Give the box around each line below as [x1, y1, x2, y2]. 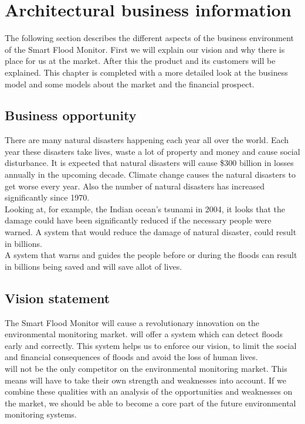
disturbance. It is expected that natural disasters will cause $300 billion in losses [5, 157, 294, 169]
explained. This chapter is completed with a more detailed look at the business [5, 66, 288, 78]
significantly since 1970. [5, 191, 90, 203]
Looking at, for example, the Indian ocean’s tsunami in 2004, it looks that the [5, 202, 286, 215]
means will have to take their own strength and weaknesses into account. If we [5, 374, 286, 386]
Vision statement [5, 289, 110, 307]
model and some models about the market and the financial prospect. [5, 77, 255, 90]
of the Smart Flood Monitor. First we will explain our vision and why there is [5, 43, 285, 55]
